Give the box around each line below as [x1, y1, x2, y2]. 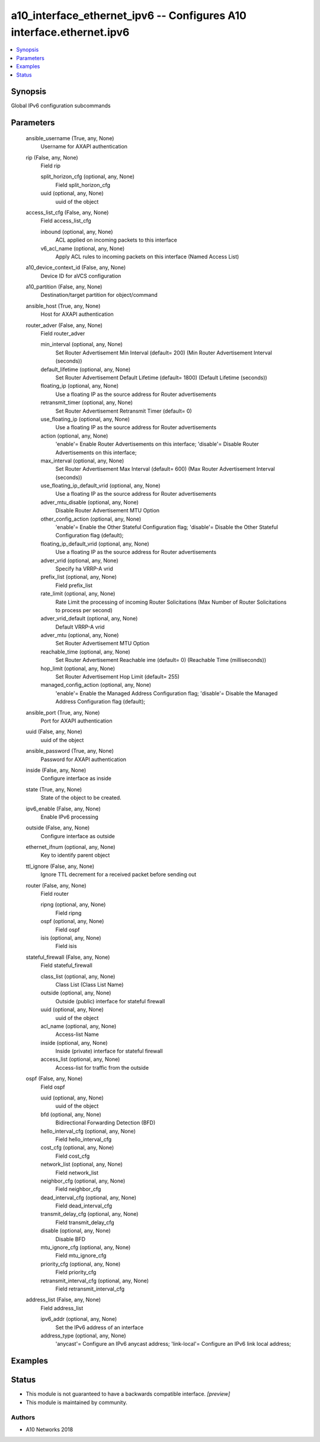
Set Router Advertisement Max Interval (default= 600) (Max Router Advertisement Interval [55, 465, 275, 473]
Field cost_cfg [55, 1152, 90, 1159]
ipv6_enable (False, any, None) [25, 805, 101, 812]
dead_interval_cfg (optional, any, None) [40, 1194, 136, 1201]
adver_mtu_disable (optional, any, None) [40, 499, 139, 506]
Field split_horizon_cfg [55, 181, 111, 188]
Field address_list [40, 1304, 84, 1311]
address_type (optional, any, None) [40, 1332, 127, 1339]
